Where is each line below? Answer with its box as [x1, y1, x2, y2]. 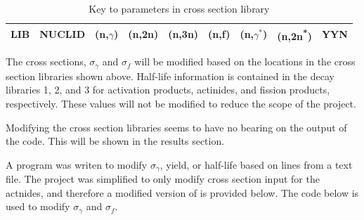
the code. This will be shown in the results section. [6, 134, 225, 148]
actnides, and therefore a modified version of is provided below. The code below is [6, 185, 359, 200]
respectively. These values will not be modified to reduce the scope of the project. [6, 96, 356, 110]
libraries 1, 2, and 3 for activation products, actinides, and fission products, [6, 82, 330, 97]
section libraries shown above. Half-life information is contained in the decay [6, 68, 334, 83]
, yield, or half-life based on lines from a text [160, 157, 353, 172]
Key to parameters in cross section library [89, 1, 270, 15]
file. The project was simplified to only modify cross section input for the [6, 172, 320, 186]
